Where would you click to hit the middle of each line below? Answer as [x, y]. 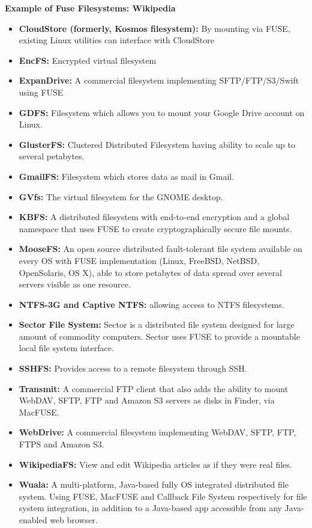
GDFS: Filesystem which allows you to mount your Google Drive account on [162, 112]
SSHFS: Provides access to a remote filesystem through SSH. [133, 368]
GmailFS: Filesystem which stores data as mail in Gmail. [127, 176]
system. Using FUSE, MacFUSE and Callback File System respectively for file [163, 496]
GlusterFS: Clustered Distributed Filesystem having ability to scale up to [157, 144]
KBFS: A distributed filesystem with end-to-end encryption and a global [154, 217]
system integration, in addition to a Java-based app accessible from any [150, 508]
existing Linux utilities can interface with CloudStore [116, 40]
